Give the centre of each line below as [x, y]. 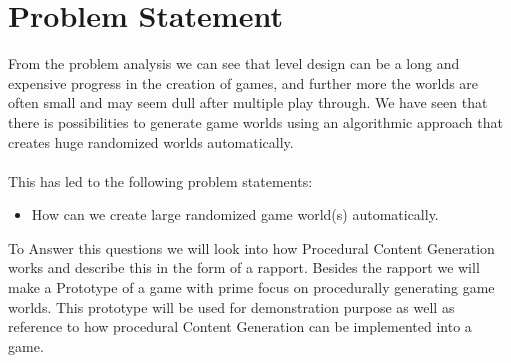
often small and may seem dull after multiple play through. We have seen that [248, 102]
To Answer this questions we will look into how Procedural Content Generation [251, 247]
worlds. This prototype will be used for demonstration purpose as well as [231, 306]
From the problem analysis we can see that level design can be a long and [234, 63]
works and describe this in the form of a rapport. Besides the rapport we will [244, 267]
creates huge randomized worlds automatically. [151, 141]
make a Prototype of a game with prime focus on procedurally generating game [251, 287]
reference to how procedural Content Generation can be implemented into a [240, 326]
